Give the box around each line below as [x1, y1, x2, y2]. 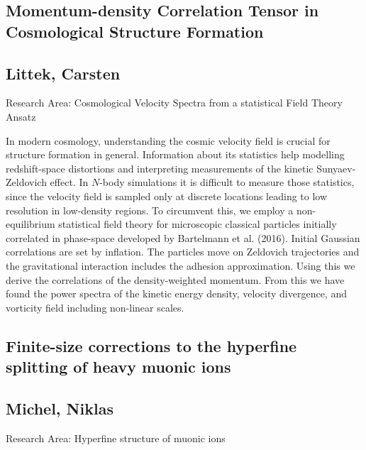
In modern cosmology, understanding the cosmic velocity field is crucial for [6, 133, 331, 148]
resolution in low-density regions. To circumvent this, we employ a [6, 202, 294, 217]
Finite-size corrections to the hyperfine [6, 334, 297, 356]
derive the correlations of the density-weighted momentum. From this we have [6, 272, 345, 287]
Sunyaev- [316, 160, 356, 175]
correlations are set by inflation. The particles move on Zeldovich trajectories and [6, 244, 360, 259]
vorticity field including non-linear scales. [6, 300, 184, 314]
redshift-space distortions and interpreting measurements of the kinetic [6, 160, 314, 175]
